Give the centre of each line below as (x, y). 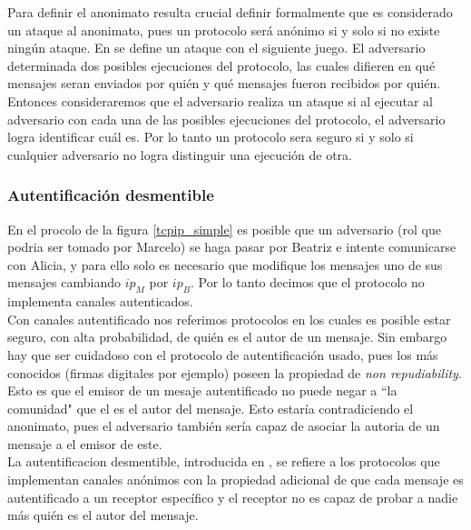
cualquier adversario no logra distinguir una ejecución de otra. (180, 154)
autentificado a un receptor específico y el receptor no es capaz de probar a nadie (233, 497)
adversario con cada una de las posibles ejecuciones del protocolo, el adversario (226, 119)
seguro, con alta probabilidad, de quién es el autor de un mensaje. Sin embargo (227, 337)
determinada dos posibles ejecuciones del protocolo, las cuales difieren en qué (221, 65)
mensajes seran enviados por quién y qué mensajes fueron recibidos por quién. (224, 83)
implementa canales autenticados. (100, 301)
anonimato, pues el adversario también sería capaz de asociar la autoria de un (224, 426)
